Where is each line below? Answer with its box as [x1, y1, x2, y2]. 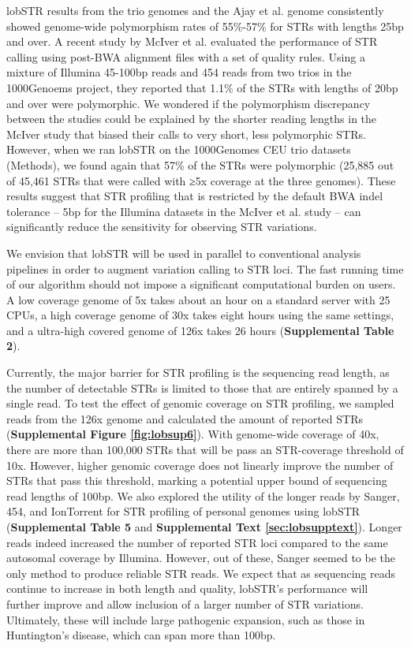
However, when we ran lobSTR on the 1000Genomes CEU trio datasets [6, 141, 351, 158]
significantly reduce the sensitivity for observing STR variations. [6, 218, 317, 235]
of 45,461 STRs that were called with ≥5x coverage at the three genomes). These [6, 172, 396, 188]
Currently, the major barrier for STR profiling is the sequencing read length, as [6, 364, 390, 381]
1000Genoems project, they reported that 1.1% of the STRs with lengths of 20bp [6, 79, 398, 95]
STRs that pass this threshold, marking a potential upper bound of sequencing [6, 472, 387, 489]
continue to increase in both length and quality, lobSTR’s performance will [6, 580, 368, 597]
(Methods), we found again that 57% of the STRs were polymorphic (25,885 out [6, 156, 394, 173]
